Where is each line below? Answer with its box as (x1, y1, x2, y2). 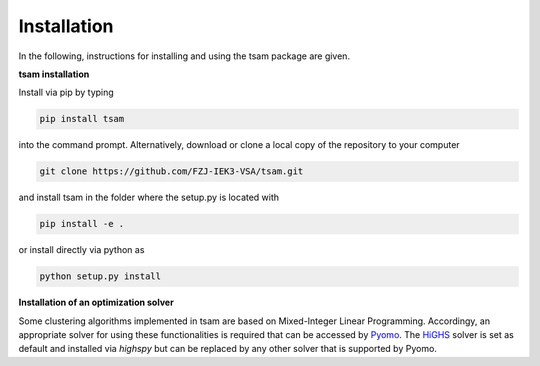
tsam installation (18, 68, 90, 80)
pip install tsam (39, 113, 125, 125)
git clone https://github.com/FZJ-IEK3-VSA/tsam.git (39, 166, 304, 177)
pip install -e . (39, 218, 125, 230)
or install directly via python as (18, 244, 145, 256)
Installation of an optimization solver (18, 296, 174, 309)
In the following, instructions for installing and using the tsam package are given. (18, 50, 350, 62)
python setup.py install (39, 271, 162, 282)
